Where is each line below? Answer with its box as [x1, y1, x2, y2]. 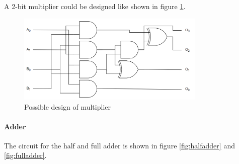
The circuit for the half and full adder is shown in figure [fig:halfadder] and [4, 140, 235, 150]
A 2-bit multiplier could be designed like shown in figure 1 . [4, 1, 186, 11]
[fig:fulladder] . [4, 150, 47, 160]
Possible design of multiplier [24, 101, 111, 112]
